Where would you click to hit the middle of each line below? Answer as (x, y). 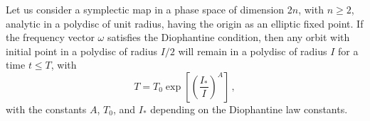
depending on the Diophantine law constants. (249, 109)
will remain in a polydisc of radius (253, 51)
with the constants (46, 109)
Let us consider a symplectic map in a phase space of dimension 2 (149, 9)
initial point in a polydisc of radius (81, 51)
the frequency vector (50, 37)
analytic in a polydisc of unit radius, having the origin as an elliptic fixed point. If (185, 23)
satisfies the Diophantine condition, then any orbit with (228, 37)
